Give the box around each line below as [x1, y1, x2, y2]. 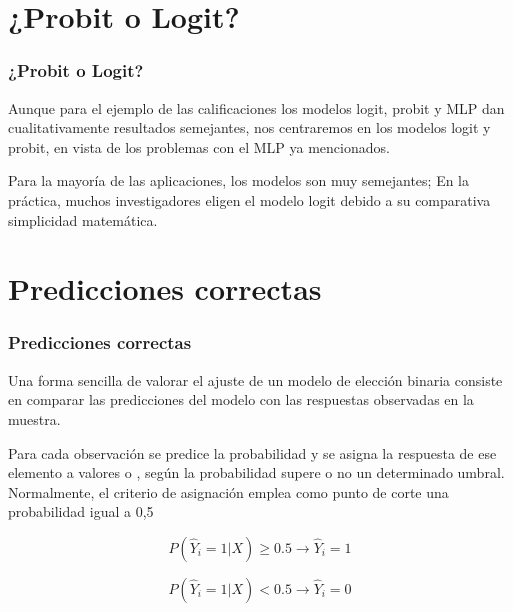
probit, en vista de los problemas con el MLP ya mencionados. [8, 136, 390, 157]
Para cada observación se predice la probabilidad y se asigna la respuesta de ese [8, 442, 497, 463]
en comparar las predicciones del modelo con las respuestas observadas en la [8, 389, 474, 410]
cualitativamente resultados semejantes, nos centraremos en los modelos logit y [8, 117, 491, 138]
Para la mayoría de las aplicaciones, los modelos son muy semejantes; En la [8, 170, 470, 191]
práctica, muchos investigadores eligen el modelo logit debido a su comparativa [8, 189, 491, 210]
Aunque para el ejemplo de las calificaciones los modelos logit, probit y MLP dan [8, 97, 505, 118]
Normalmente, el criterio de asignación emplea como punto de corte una [8, 481, 449, 502]
